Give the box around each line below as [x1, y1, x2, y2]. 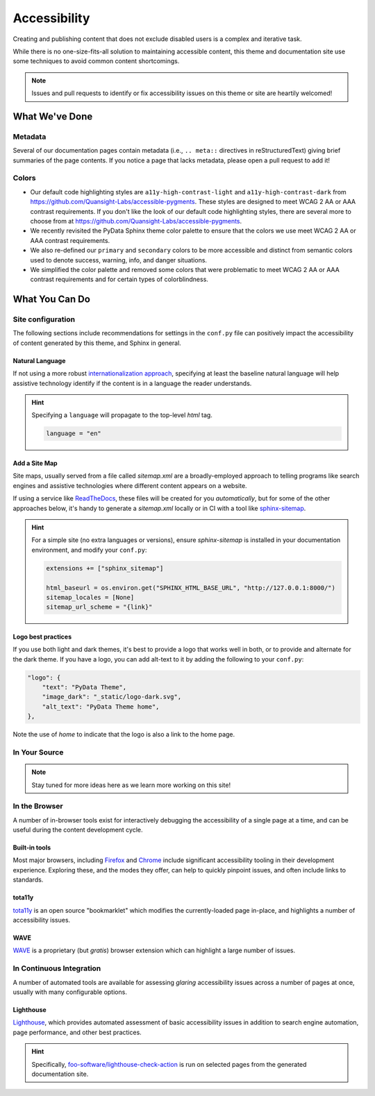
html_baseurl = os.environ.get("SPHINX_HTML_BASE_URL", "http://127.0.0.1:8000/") [46, 584, 336, 591]
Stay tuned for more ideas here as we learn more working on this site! [31, 781, 231, 789]
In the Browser [12, 802, 63, 811]
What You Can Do [12, 294, 90, 305]
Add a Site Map [12, 459, 58, 467]
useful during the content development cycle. [12, 826, 143, 834]
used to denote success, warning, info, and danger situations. [30, 255, 208, 264]
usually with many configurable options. [12, 988, 128, 996]
